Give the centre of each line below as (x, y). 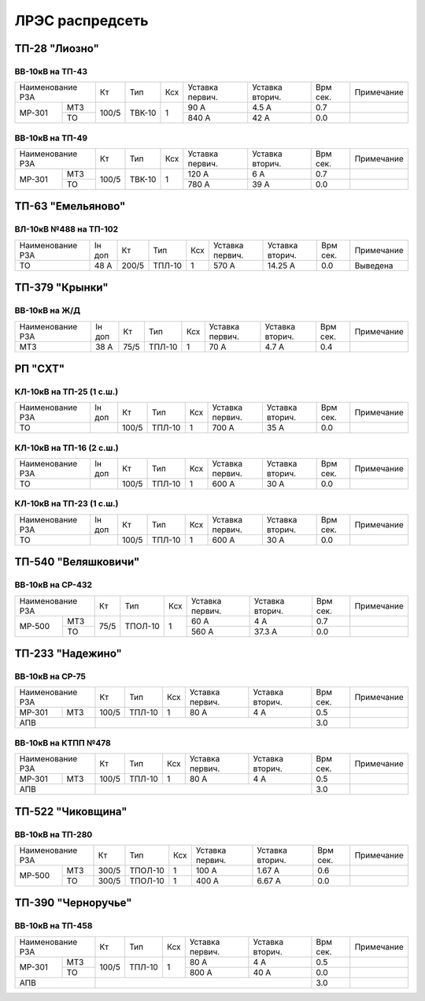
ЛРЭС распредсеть (81, 20)
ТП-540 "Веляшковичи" (77, 562)
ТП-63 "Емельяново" (70, 206)
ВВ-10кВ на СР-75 (50, 676)
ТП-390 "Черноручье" (74, 903)
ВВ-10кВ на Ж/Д (48, 311)
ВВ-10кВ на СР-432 (54, 585)
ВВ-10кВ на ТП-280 (54, 834)
